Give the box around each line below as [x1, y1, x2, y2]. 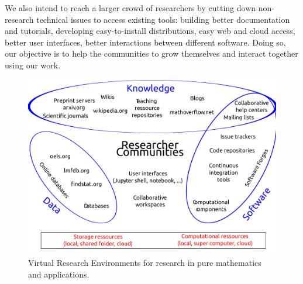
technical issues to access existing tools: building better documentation [36, 13, 290, 25]
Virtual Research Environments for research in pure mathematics [28, 256, 261, 268]
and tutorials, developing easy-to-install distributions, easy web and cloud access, [5, 25, 295, 37]
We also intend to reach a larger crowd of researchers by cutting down [5, 2, 256, 13]
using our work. [5, 58, 61, 71]
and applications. [28, 268, 89, 280]
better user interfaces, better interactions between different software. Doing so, [5, 36, 286, 48]
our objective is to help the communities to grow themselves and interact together [5, 47, 298, 60]
